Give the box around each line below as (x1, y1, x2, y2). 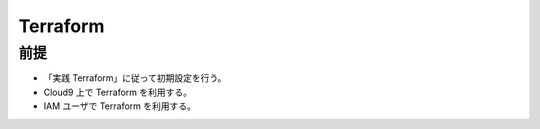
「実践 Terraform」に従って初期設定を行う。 (43, 72, 227, 84)
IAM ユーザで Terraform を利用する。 (43, 100, 197, 112)
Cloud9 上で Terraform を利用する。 (43, 86, 193, 98)
